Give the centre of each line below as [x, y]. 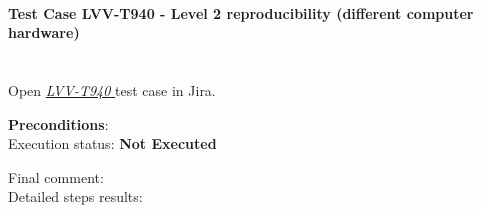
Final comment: [56, 176]
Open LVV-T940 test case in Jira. [112, 89]
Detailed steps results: [75, 196]
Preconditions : [58, 123]
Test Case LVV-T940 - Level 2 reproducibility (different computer [241, 12]
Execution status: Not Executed [112, 143]
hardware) [44, 32]
